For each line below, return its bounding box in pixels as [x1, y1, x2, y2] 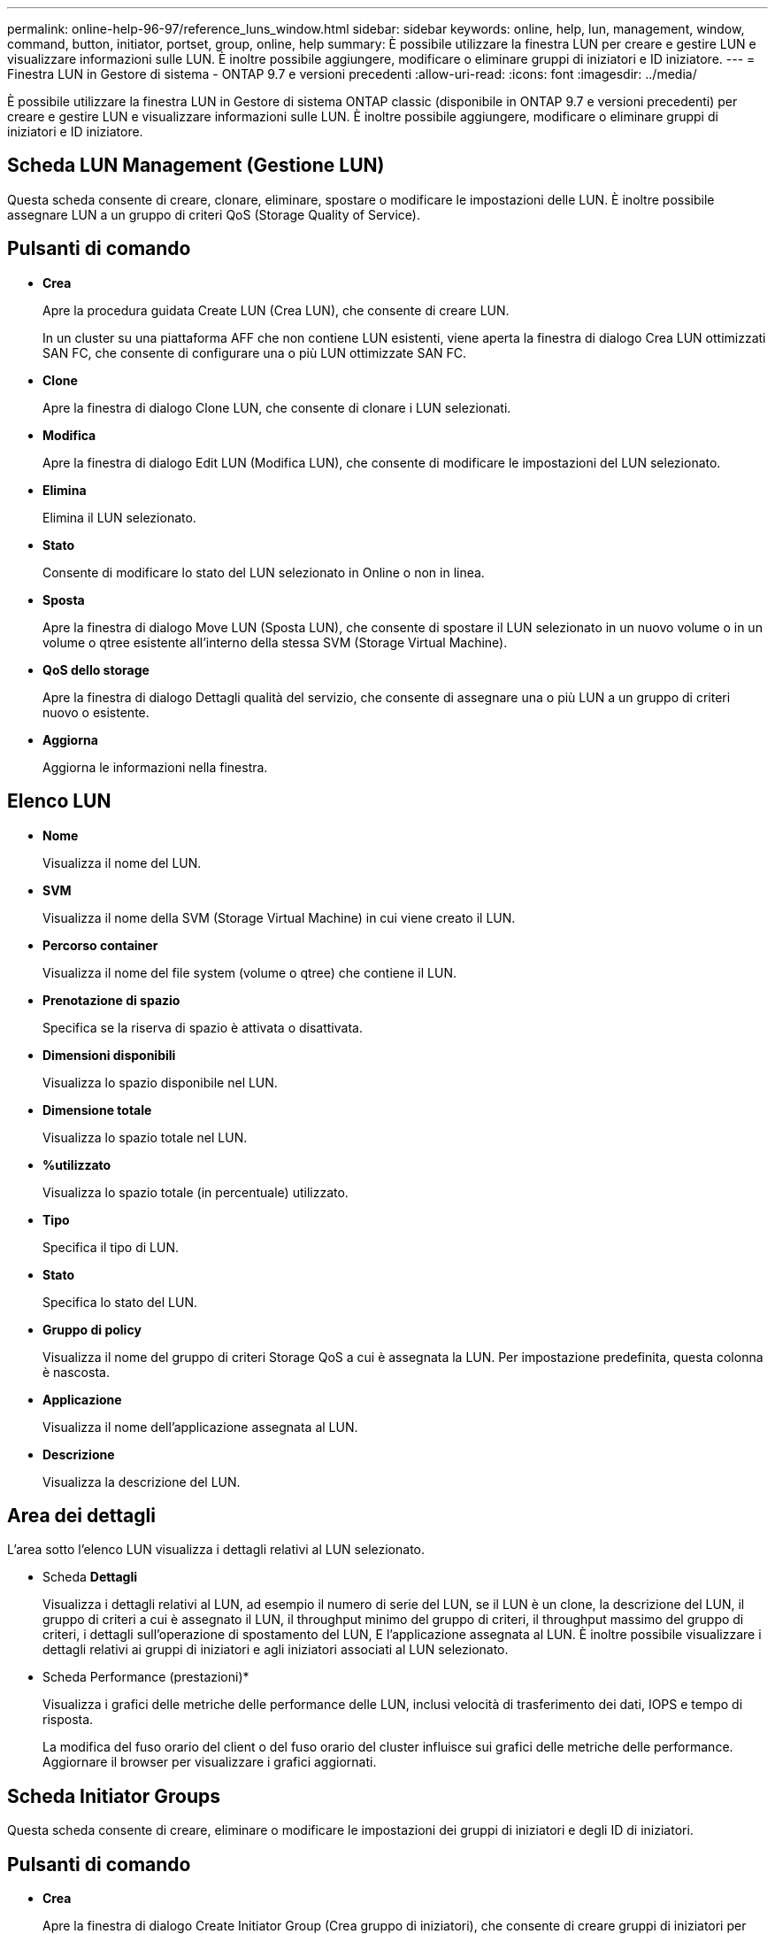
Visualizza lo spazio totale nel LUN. [42, 1129, 248, 1145]
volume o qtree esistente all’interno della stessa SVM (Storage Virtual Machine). [42, 634, 508, 650]
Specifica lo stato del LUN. [42, 1294, 197, 1310]
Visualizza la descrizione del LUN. [42, 1474, 241, 1489]
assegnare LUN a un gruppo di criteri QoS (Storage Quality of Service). [7, 206, 421, 222]
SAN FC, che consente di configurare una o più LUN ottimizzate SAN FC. [42, 344, 467, 360]
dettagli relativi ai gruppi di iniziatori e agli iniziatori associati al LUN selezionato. [42, 1642, 509, 1658]
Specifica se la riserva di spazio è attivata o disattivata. [42, 1019, 363, 1035]
